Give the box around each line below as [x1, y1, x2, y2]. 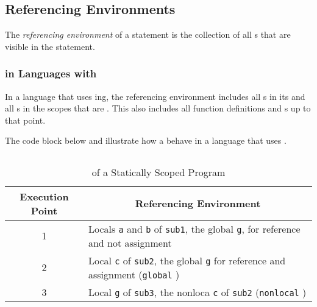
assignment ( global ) [88, 267, 180, 281]
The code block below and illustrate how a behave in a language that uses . [5, 134, 287, 147]
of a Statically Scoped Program [91, 164, 226, 179]
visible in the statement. [5, 40, 95, 52]
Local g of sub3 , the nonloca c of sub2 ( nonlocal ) [88, 284, 307, 299]
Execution [20, 189, 69, 203]
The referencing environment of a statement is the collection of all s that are [5, 28, 291, 41]
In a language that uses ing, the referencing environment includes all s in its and [5, 90, 305, 102]
